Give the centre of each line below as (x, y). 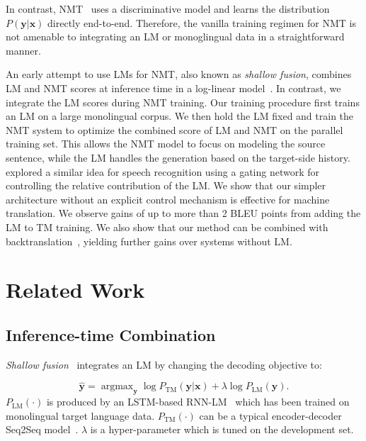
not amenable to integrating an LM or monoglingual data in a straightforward (175, 37)
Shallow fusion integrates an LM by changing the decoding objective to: (164, 364)
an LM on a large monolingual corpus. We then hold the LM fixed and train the (180, 116)
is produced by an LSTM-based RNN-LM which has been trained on (198, 402)
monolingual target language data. (80, 415)
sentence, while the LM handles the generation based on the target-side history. (178, 157)
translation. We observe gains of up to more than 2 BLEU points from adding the (183, 213)
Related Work (75, 290)
